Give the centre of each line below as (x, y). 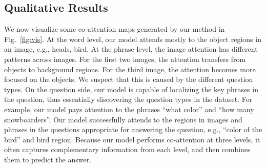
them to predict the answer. (48, 159)
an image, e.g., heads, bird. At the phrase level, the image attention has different (131, 49)
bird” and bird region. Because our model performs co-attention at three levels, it (132, 139)
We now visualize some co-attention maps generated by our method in (115, 29)
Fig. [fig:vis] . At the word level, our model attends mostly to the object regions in (133, 39)
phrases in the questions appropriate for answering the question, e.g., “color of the (133, 129)
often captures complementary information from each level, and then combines (127, 149)
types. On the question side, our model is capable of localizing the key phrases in (131, 89)
